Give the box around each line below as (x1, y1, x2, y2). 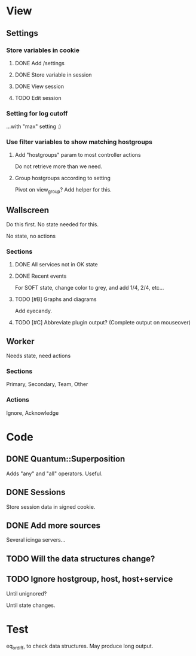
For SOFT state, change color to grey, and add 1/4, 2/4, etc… (14, 284, 164, 291)
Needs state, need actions (6, 352, 71, 360)
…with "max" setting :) (6, 123, 62, 130)
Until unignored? (6, 590, 47, 597)
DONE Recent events (14, 272, 67, 280)
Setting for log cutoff (6, 109, 68, 117)
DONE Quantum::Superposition (6, 454, 125, 464)
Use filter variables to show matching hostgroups (6, 138, 153, 146)
